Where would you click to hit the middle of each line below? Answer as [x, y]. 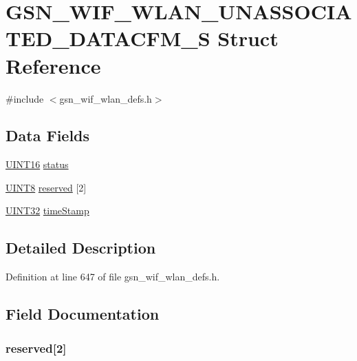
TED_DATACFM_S [108, 38]
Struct [248, 38]
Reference [53, 65]
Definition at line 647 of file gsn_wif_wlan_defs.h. [113, 277]
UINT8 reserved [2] [46, 187]
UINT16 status [37, 164]
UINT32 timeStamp [47, 210]
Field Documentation [83, 314]
